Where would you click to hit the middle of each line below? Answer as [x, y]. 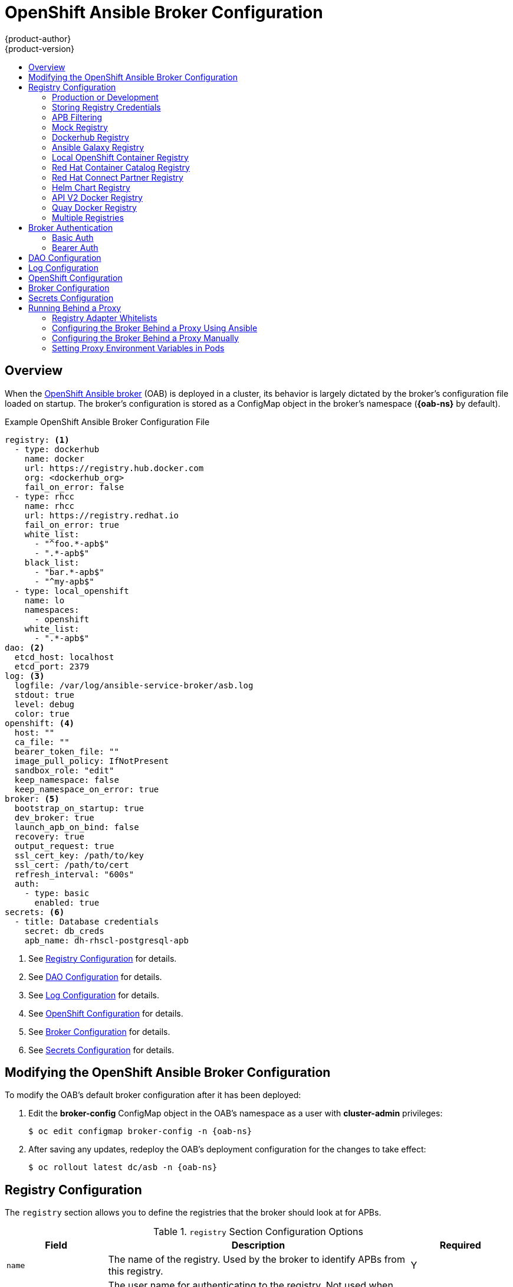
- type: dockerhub [57, 449]
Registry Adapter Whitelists [105, 318]
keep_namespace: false [67, 780]
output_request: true [64, 846]
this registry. [136, 1271]
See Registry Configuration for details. [103, 958]
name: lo [45, 600]
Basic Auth [73, 237]
